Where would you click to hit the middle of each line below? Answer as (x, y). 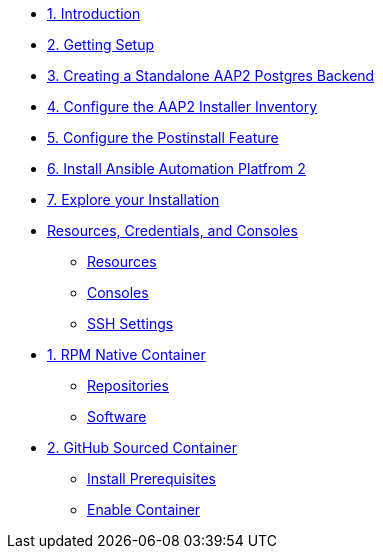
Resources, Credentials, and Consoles (172, 230)
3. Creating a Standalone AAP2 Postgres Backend (211, 75)
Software (117, 416)
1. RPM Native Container (126, 354)
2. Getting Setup (101, 44)
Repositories (128, 385)
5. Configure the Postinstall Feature (163, 137)
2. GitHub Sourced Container (142, 447)
